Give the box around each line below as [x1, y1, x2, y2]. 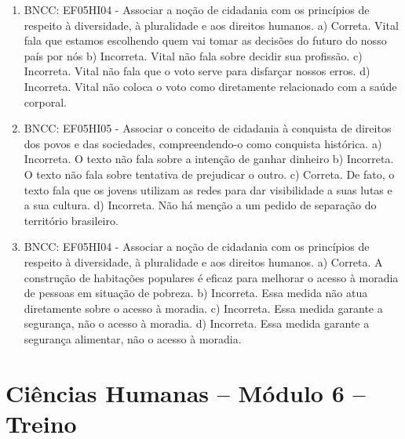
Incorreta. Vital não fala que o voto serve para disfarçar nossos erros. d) [24, 63, 370, 79]
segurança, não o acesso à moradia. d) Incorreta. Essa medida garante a [24, 315, 370, 332]
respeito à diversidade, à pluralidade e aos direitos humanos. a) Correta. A [24, 253, 383, 270]
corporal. [24, 93, 67, 110]
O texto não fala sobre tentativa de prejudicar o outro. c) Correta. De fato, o [24, 165, 395, 182]
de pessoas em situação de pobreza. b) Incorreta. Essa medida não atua [24, 285, 368, 301]
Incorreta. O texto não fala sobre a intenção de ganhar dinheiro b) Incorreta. [24, 151, 394, 167]
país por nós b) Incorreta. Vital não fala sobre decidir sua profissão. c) [24, 47, 363, 63]
